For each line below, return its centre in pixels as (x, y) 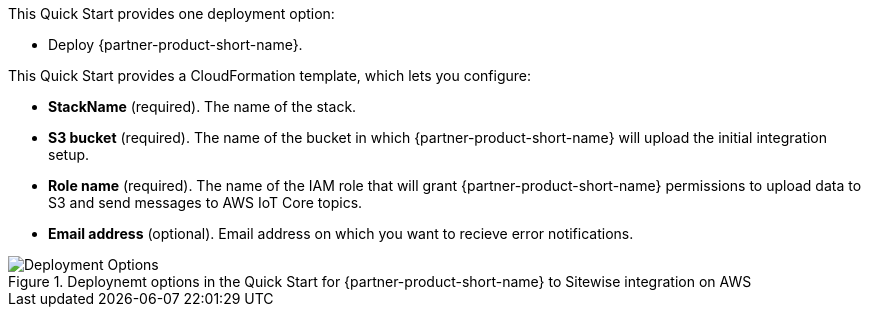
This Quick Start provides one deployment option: (171, 13)
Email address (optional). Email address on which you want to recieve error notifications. (341, 233)
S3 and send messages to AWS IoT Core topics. (205, 202)
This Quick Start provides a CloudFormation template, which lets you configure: (270, 75)
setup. (69, 154)
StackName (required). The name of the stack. (202, 106)
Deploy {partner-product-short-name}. (175, 44)
